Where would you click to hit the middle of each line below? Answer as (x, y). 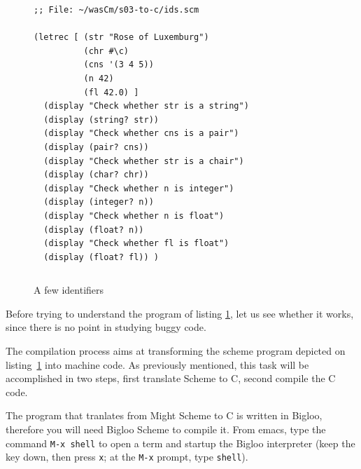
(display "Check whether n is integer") (139, 188)
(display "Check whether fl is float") (136, 244)
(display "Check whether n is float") (134, 216)
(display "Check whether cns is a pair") (141, 134)
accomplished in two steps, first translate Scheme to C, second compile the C (171, 378)
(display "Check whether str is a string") (146, 106)
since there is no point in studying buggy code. (106, 327)
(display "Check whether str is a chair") (144, 161)
